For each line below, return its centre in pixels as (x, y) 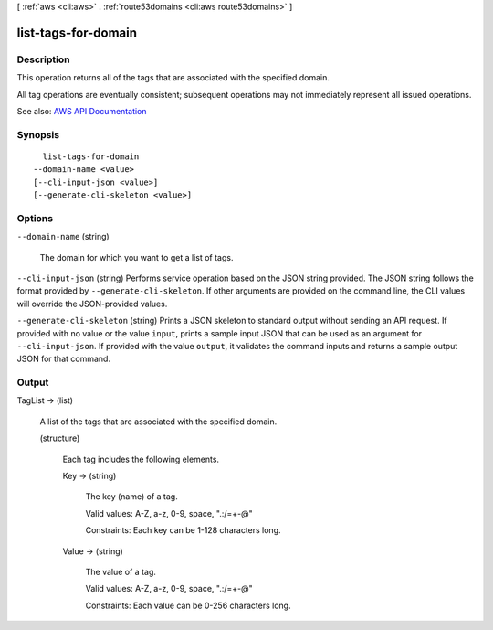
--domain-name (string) (63, 237)
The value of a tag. (121, 571)
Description (43, 59)
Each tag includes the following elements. (141, 459)
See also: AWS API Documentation (82, 111)
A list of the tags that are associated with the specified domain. (158, 422)
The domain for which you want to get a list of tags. (136, 257)
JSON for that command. (64, 359)
